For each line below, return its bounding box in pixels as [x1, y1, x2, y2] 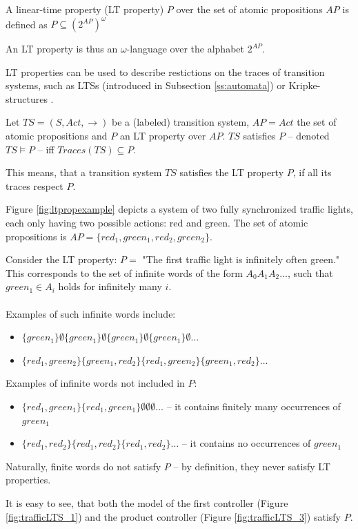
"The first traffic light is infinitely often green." [142, 252, 340, 267]
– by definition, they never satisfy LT [173, 459, 330, 473]
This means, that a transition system [6, 165, 162, 180]
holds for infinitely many [58, 279, 162, 294]
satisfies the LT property [179, 165, 284, 180]
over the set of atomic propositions [176, 2, 323, 16]
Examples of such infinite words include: [6, 306, 176, 320]
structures [6, 91, 48, 106]
